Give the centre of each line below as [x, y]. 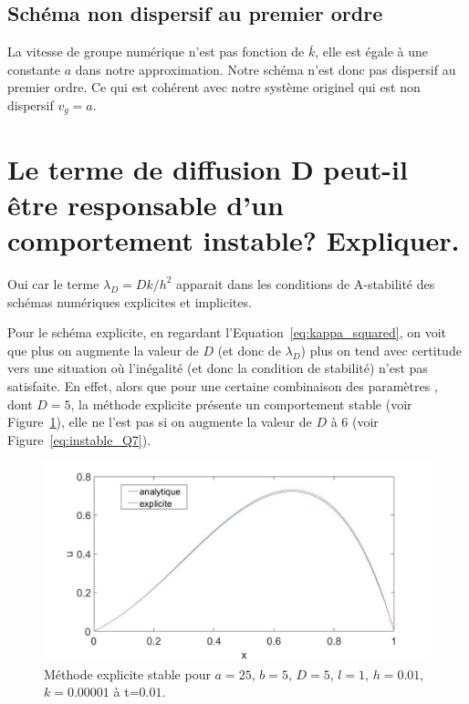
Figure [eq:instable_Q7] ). [79, 439]
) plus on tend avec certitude [381, 350]
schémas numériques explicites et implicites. [130, 301]
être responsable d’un [146, 204]
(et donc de [249, 350]
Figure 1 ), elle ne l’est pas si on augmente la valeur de [160, 422]
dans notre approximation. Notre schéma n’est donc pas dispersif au [266, 69]
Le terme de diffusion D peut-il [208, 168]
